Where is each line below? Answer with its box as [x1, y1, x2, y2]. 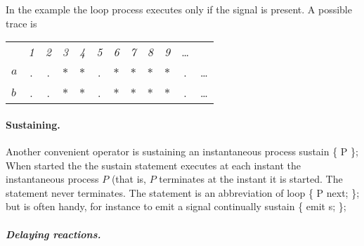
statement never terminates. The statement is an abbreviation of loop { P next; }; [6, 185, 360, 200]
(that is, [111, 171, 146, 186]
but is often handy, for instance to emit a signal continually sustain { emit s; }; [6, 199, 346, 214]
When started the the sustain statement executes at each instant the [6, 157, 301, 172]
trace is [6, 15, 37, 30]
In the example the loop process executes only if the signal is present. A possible [6, 2, 352, 16]
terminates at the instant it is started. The [159, 171, 343, 186]
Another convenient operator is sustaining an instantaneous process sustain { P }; [6, 143, 358, 158]
